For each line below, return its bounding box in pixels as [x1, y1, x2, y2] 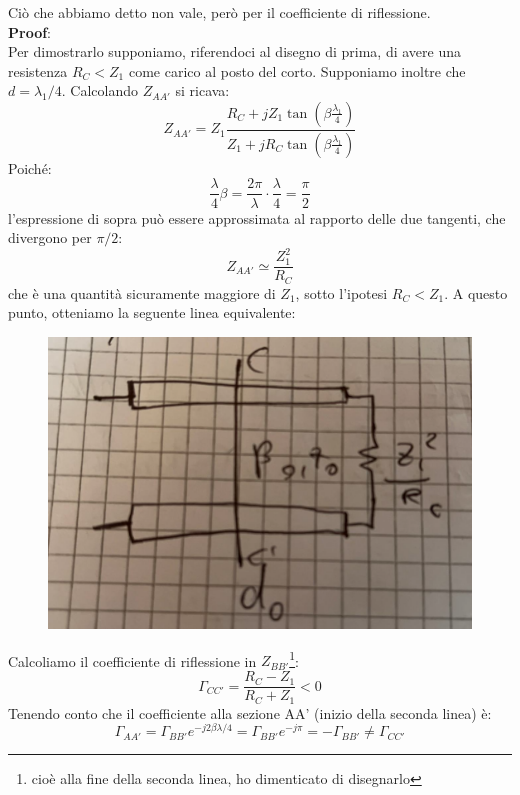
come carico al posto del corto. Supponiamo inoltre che [128, 60, 466, 81]
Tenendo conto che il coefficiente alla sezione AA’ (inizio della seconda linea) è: [8, 702, 492, 723]
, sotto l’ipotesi [295, 282, 388, 303]
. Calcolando [61, 80, 139, 101]
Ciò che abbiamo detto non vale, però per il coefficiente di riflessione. [8, 2, 431, 22]
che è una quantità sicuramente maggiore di [8, 282, 276, 303]
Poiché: [8, 157, 52, 178]
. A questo [444, 282, 508, 303]
